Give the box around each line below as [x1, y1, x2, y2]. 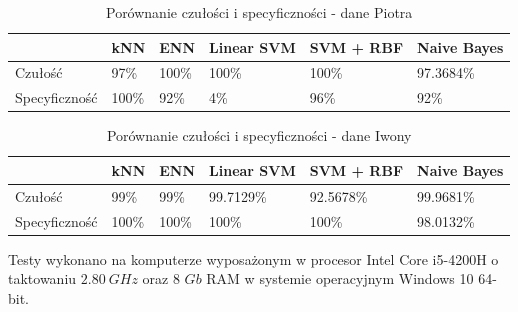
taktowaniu [8, 268, 77, 289]
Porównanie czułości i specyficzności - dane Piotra [105, 2, 413, 22]
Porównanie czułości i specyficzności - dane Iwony [106, 125, 412, 146]
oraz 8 [142, 268, 180, 289]
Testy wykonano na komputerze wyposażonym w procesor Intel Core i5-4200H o [8, 248, 499, 269]
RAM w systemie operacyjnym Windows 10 [206, 268, 474, 289]
